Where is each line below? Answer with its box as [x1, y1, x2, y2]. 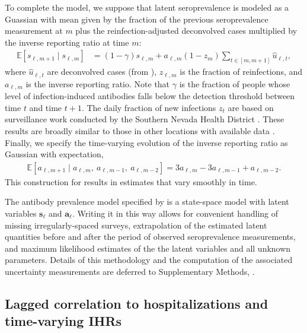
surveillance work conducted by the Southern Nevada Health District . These [5, 113, 284, 125]
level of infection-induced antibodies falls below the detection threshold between [5, 90, 295, 102]
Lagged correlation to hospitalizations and [5, 294, 268, 312]
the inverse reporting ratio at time [5, 36, 129, 48]
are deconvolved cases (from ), [47, 65, 157, 78]
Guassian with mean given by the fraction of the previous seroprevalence [5, 12, 268, 25]
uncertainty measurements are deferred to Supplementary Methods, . [5, 265, 255, 277]
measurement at [5, 24, 63, 37]
